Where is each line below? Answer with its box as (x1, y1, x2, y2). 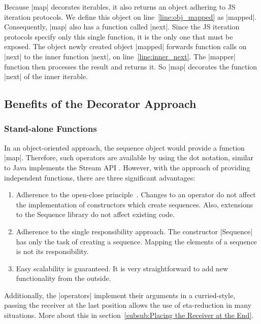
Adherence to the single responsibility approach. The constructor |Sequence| (16, 226, 253, 236)
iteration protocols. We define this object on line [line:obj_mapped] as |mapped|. (4, 11, 257, 22)
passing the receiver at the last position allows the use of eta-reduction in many (4, 300, 252, 310)
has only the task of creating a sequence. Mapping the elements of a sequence (16, 236, 257, 246)
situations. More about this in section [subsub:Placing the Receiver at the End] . (4, 310, 254, 320)
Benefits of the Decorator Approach (4, 96, 197, 112)
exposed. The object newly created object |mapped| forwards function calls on (4, 41, 247, 52)
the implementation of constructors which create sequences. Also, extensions (16, 199, 253, 209)
